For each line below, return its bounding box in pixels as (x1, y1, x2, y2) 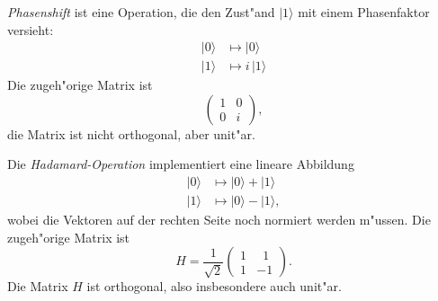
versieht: (7, 20, 54, 39)
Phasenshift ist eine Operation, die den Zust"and (7, 3, 275, 21)
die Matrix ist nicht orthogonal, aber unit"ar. (7, 124, 255, 143)
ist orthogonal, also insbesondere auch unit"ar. (86, 277, 342, 296)
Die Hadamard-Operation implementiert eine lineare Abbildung (7, 155, 354, 173)
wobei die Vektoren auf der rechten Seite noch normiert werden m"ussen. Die (7, 210, 431, 229)
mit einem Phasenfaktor (298, 3, 430, 21)
